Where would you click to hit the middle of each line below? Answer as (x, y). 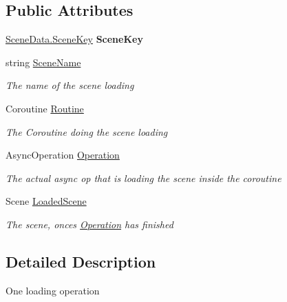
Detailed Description (81, 261)
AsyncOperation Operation (63, 155)
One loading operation (53, 290)
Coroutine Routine (45, 108)
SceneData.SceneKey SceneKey (74, 39)
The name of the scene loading (70, 85)
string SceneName (43, 62)
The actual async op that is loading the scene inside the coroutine (143, 178)
